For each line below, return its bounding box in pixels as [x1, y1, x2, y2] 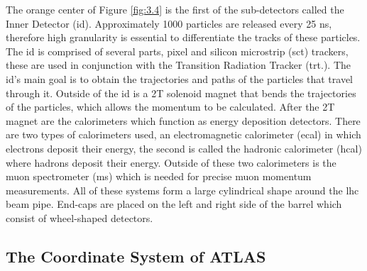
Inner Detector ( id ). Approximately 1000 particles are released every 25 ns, [6, 16, 332, 31]
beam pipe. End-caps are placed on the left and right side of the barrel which [6, 197, 342, 211]
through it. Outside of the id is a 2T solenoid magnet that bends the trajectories [6, 85, 356, 100]
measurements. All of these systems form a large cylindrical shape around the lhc [6, 182, 359, 197]
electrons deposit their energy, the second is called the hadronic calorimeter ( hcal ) [6, 140, 362, 155]
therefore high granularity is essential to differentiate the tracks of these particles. [6, 30, 361, 45]
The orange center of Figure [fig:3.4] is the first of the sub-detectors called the [6, 2, 344, 16]
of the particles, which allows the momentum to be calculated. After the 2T [6, 99, 335, 114]
